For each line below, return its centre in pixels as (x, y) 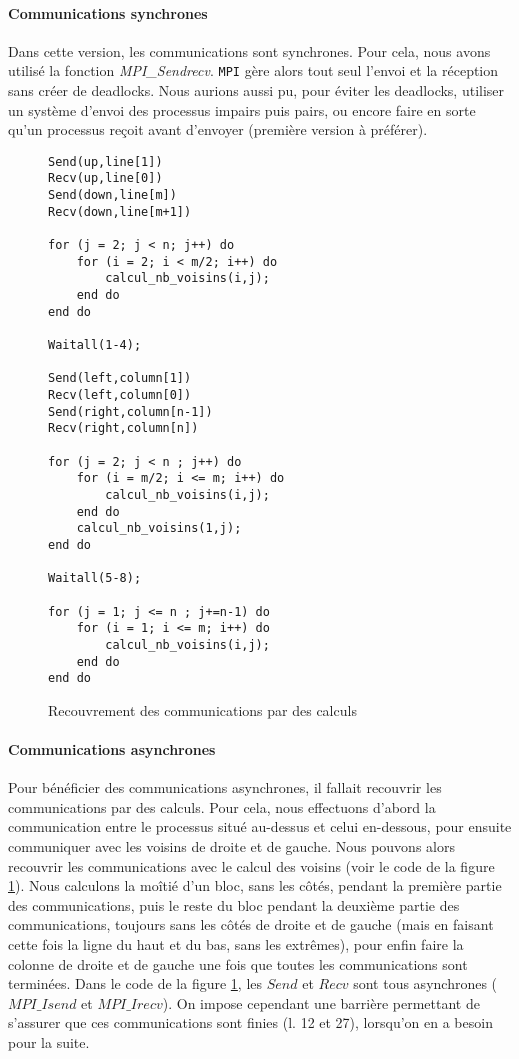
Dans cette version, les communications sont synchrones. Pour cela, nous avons (249, 50)
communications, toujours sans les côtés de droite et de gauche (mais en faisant (251, 924)
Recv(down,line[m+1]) (120, 211)
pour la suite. (49, 1041)
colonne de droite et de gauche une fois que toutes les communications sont (238, 963)
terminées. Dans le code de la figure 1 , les (135, 983)
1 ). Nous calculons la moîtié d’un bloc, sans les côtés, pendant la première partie (255, 885)
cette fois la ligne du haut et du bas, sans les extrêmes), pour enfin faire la (236, 943)
